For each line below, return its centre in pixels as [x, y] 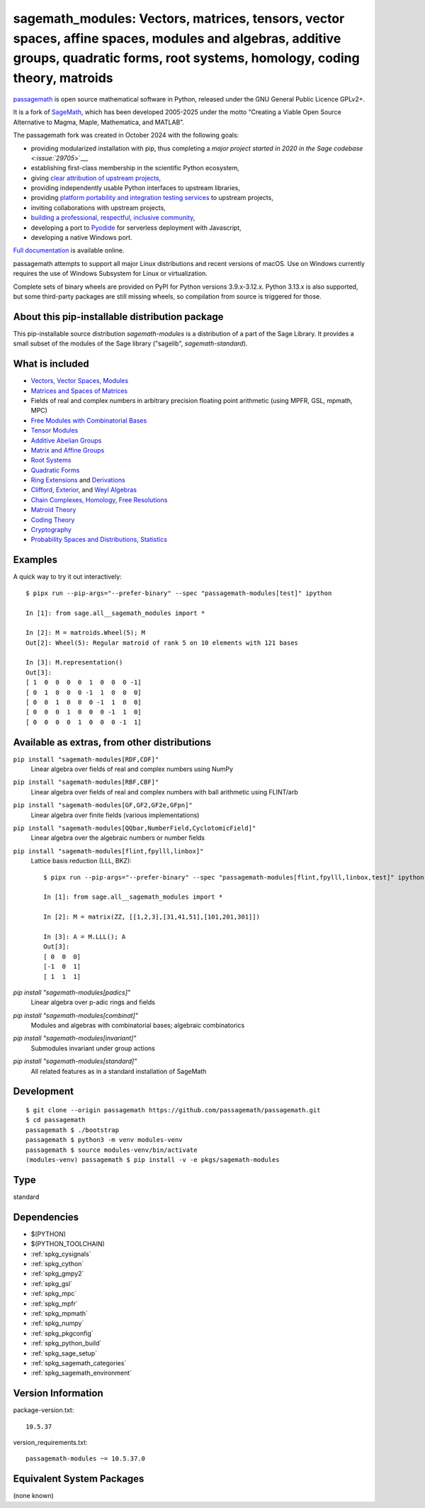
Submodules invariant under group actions [93, 1048]
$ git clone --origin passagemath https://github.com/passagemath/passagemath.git [173, 1110]
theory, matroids [63, 78]
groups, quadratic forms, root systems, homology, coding [187, 59]
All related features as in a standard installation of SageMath [119, 1071]
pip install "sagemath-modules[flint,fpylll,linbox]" [108, 851]
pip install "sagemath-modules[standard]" [75, 1061]
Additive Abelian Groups [66, 440]
